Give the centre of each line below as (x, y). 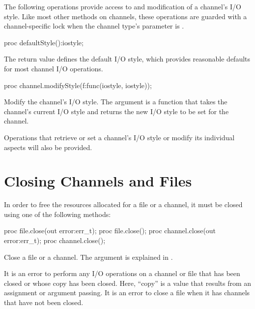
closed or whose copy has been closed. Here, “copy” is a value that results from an (128, 283)
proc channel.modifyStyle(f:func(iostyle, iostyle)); (78, 85)
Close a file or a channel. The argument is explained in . (88, 257)
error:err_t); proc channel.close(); (55, 240)
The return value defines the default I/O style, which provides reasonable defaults (127, 59)
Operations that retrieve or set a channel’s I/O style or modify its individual (119, 137)
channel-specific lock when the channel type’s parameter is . (94, 26)
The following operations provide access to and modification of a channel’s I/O (123, 6)
